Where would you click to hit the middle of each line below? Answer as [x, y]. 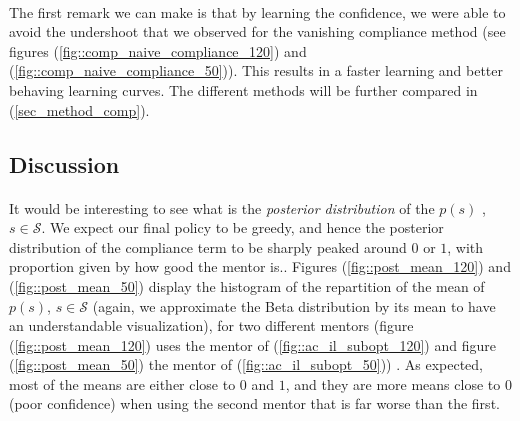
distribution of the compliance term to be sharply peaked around [208, 246]
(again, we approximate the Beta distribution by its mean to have [294, 305]
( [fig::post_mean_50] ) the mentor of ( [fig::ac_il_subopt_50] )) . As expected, [246, 364]
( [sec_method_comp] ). [79, 109]
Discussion [64, 163]
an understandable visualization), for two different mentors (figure [211, 325]
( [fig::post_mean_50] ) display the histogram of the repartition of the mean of [247, 285]
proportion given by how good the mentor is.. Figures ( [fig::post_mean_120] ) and [260, 266]
